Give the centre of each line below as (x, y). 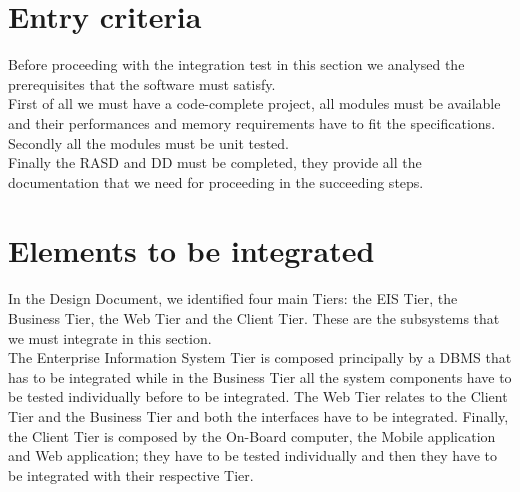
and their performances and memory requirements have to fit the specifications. (252, 122)
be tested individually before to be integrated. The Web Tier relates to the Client (258, 396)
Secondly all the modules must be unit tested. (149, 142)
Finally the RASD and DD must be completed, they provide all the (215, 162)
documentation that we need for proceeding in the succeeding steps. (216, 181)
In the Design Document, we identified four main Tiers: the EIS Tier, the (233, 298)
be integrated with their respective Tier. (131, 474)
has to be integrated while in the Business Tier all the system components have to (260, 376)
